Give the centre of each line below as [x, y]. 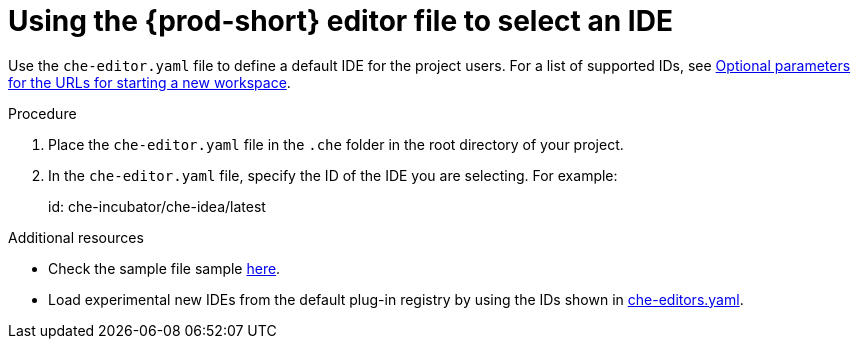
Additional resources [76, 237]
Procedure [42, 113]
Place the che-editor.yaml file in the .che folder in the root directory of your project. [336, 144]
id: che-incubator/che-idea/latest [157, 206]
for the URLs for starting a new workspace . [149, 82]
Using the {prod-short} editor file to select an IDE [340, 21]
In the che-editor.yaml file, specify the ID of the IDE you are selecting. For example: [333, 175]
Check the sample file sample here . [164, 268]
